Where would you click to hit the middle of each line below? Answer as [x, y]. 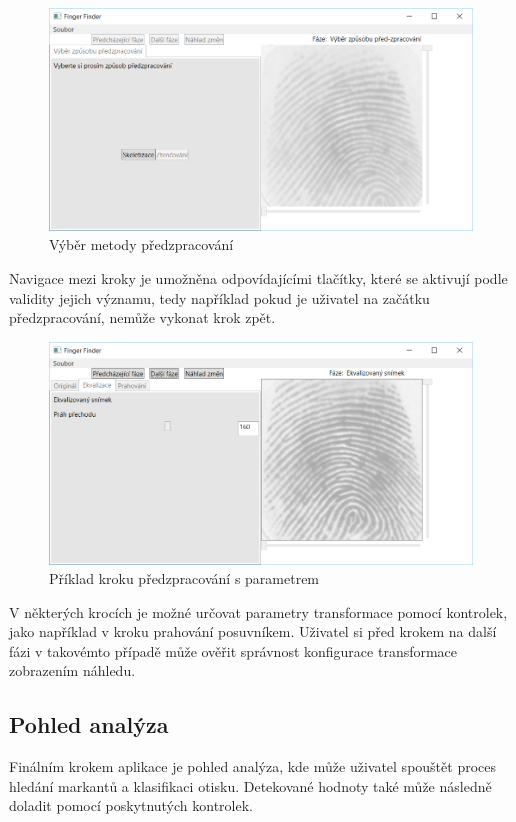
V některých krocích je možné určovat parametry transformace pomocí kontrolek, [258, 611]
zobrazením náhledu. [72, 670]
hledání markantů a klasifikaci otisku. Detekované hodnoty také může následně [250, 785]
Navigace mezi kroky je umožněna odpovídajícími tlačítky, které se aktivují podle [258, 277]
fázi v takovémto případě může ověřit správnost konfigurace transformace [233, 650]
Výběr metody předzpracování [141, 244]
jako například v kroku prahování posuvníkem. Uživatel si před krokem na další [253, 631]
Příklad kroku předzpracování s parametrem [184, 578]
